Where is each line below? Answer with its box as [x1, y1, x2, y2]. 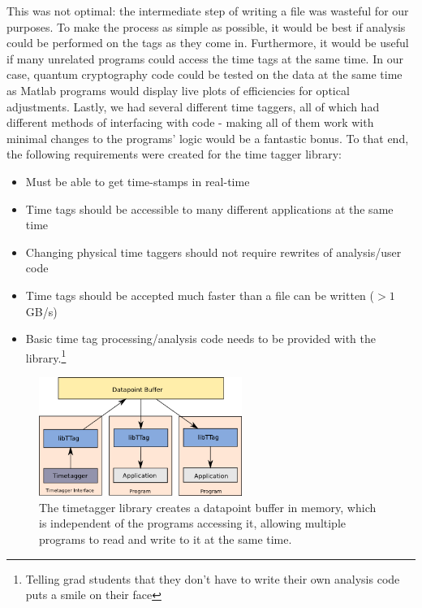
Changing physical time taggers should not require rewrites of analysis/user [25, 243, 402, 260]
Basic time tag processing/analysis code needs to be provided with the [25, 330, 376, 347]
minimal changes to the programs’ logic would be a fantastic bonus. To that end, [6, 129, 409, 146]
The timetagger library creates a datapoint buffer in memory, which [39, 498, 377, 515]
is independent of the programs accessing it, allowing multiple [39, 515, 346, 532]
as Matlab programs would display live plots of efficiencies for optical [6, 81, 350, 98]
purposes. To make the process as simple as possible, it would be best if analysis [6, 18, 406, 35]
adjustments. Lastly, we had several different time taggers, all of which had [6, 98, 380, 115]
